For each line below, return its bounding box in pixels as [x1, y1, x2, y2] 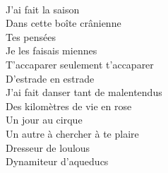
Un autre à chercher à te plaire [6, 126, 139, 141]
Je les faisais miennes [6, 43, 97, 58]
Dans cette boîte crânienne [6, 16, 121, 30]
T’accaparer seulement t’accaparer [6, 56, 154, 71]
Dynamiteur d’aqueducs [6, 154, 109, 169]
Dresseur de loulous [6, 140, 90, 155]
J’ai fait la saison [6, 1, 80, 16]
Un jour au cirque [6, 112, 83, 127]
